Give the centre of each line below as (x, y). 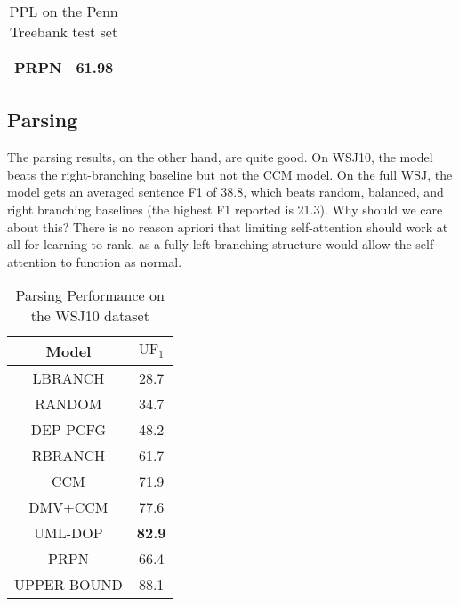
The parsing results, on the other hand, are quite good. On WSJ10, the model (220, 157)
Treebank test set (64, 32)
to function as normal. (121, 261)
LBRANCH (68, 378)
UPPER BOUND (68, 585)
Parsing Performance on (90, 295)
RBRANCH (68, 456)
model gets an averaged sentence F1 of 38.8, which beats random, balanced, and (225, 192)
